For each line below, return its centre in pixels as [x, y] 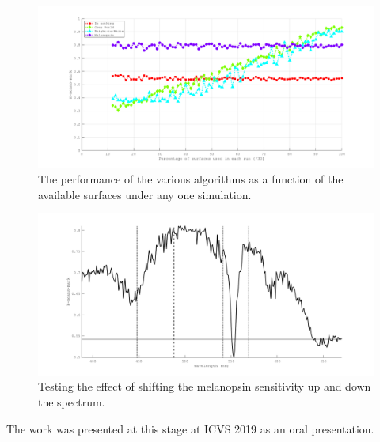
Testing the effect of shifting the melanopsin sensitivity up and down [205, 386]
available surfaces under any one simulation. [145, 194]
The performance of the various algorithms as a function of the [191, 179]
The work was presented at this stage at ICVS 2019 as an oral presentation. [190, 428]
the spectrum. [72, 402]
